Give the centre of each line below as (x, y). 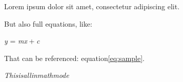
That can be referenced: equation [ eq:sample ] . (74, 58)
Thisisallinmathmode (37, 75)
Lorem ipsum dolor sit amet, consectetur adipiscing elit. (92, 6)
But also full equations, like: (48, 23)
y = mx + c (22, 41)
